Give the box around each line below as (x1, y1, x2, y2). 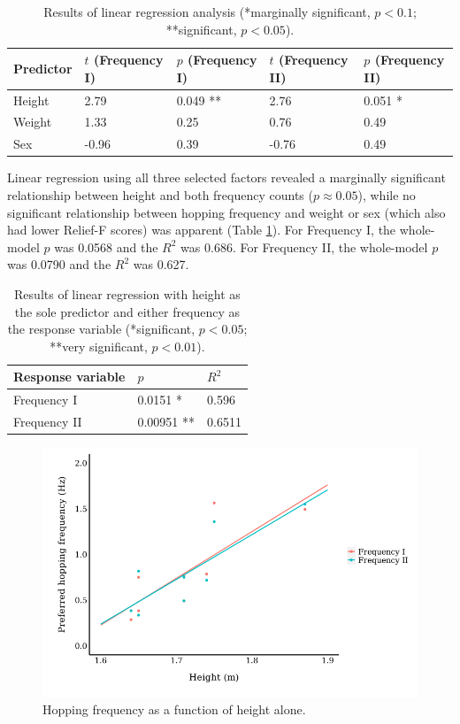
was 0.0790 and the (7, 255, 111, 273)
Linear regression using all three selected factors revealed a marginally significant (7, 168, 446, 187)
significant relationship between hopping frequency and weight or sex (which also (7, 203, 446, 221)
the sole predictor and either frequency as (14, 302, 241, 320)
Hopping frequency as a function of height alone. (42, 700, 306, 719)
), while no (357, 186, 416, 204)
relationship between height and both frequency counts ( (7, 186, 313, 204)
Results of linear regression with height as (14, 284, 241, 303)
